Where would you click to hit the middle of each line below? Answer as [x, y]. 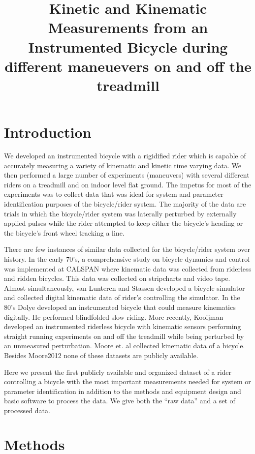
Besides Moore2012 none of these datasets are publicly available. [101, 355]
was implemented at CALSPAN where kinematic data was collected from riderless [128, 268]
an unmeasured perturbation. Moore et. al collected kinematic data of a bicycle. [125, 346]
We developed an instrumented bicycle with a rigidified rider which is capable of [125, 156]
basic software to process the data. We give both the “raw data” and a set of [120, 401]
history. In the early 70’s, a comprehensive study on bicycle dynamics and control [127, 259]
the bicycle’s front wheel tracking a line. [64, 232]
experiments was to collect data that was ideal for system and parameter [114, 194]
